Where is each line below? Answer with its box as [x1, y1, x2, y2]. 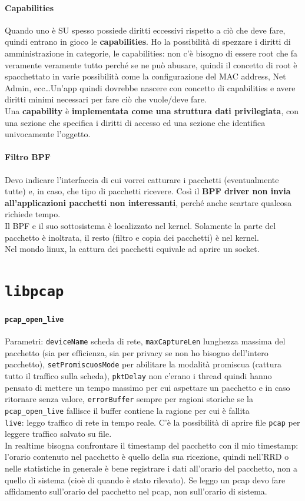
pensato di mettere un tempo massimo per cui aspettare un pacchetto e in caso [5, 381, 290, 393]
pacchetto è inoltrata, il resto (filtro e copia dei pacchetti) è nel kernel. [5, 231, 259, 243]
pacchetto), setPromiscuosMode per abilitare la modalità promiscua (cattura [5, 358, 282, 370]
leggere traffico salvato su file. [5, 427, 112, 440]
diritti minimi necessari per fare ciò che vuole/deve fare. [5, 93, 207, 105]
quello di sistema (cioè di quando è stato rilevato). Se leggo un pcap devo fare [5, 473, 286, 486]
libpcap [5, 283, 64, 300]
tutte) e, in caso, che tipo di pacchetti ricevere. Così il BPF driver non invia [5, 185, 291, 197]
